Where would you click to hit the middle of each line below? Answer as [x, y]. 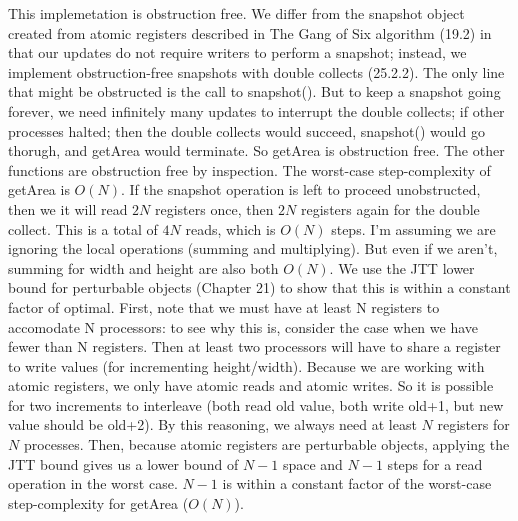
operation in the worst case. [93, 483]
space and [312, 463]
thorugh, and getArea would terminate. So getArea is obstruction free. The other [256, 150]
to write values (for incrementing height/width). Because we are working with [246, 365]
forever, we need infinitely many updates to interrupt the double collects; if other [256, 110]
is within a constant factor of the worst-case [357, 483]
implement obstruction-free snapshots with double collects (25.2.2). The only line [256, 71]
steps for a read [435, 463]
